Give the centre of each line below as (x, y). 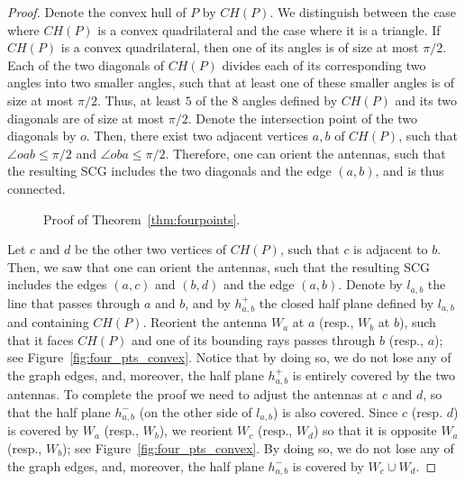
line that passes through (74, 302)
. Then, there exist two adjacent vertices (197, 136)
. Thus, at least (139, 100)
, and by (208, 302)
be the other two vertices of (150, 249)
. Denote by (370, 284)
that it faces (41, 339)
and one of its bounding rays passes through (254, 339)
